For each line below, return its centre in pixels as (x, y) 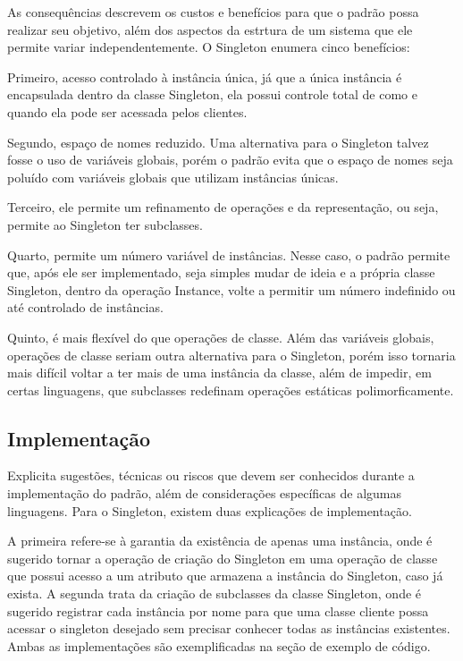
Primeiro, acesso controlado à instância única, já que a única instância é (205, 76)
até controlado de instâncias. (85, 307)
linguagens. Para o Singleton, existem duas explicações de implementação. (210, 510)
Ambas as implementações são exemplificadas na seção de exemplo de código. (219, 645)
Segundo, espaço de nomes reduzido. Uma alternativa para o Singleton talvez (218, 142)
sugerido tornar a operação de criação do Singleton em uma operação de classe (223, 558)
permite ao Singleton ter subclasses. (105, 224)
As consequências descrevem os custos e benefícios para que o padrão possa (213, 12)
